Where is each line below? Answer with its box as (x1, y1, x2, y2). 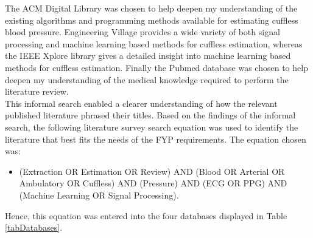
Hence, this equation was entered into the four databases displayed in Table (5, 209, 287, 222)
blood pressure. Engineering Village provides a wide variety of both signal (5, 25, 280, 38)
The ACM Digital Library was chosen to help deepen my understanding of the (5, 2, 298, 14)
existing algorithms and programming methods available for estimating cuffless (5, 13, 298, 26)
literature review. (5, 85, 69, 98)
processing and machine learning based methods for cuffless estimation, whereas (5, 37, 303, 50)
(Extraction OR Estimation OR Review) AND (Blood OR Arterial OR (19, 165, 285, 177)
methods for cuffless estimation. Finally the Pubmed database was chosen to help (5, 61, 308, 73)
